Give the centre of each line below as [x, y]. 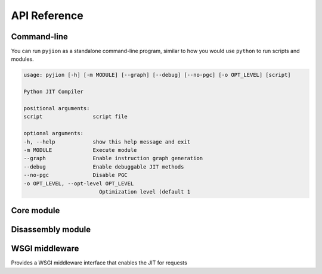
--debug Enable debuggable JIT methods [104, 166]
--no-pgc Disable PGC [75, 175]
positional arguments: [57, 108]
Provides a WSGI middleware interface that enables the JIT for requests [99, 263]
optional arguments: [53, 133]
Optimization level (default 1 [145, 192]
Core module [35, 211]
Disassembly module [51, 230]
